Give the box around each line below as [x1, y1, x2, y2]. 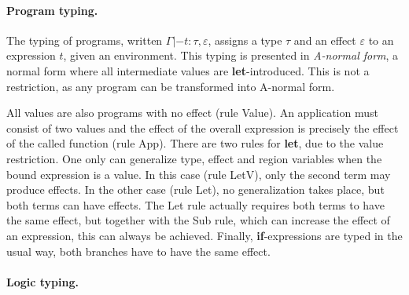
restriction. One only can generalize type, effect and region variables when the [6, 150, 382, 166]
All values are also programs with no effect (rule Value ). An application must [6, 104, 378, 121]
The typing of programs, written [6, 31, 163, 48]
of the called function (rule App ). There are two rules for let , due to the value [6, 135, 384, 151]
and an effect [293, 31, 356, 48]
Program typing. [6, 2, 98, 18]
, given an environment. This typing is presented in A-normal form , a [63, 47, 399, 64]
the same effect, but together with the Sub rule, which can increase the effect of [6, 212, 390, 228]
